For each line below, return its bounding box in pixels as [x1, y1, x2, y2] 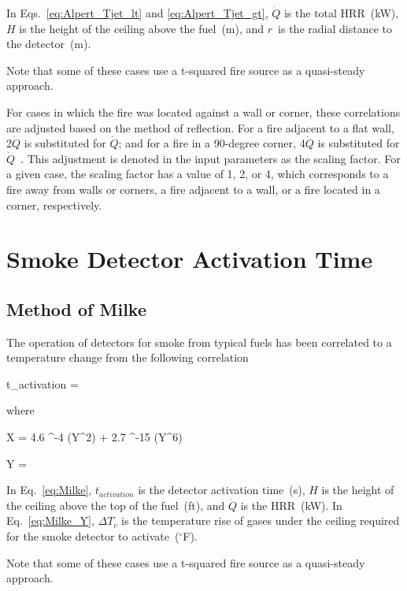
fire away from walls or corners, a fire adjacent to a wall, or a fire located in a [6, 180, 380, 197]
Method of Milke [6, 296, 146, 321]
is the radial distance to [278, 20, 392, 36]
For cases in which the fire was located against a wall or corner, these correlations [6, 103, 401, 120]
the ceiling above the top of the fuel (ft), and [6, 496, 225, 513]
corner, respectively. [6, 196, 102, 213]
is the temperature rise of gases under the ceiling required [121, 512, 400, 529]
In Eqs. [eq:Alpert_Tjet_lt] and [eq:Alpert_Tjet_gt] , [6, 5, 268, 20]
